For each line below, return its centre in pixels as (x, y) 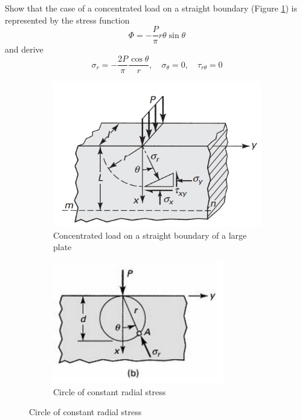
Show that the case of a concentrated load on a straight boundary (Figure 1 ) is (151, 8)
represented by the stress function (67, 20)
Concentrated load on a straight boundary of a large (150, 235)
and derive (24, 49)
